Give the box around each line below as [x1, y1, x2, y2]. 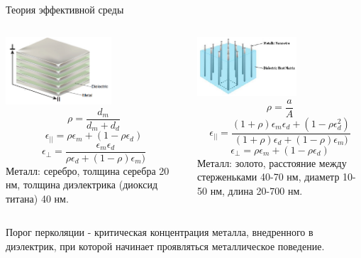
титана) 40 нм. [6, 190, 69, 205]
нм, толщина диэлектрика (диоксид [6, 177, 158, 192]
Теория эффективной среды [6, 2, 124, 16]
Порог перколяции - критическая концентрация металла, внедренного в [6, 225, 313, 240]
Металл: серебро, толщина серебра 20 [6, 163, 170, 178]
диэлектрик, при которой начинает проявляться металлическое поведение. [6, 239, 325, 254]
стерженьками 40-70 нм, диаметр [197, 169, 340, 184]
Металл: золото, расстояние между [197, 155, 347, 170]
